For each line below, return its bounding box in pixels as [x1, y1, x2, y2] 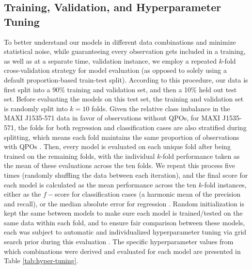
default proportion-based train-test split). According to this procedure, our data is [4, 74, 248, 84]
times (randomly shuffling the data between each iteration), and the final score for [4, 169, 248, 180]
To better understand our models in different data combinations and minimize [4, 36, 236, 47]
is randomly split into [4, 103, 68, 113]
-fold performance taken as [160, 151, 240, 161]
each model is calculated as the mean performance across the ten [4, 179, 197, 189]
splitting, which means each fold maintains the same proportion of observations [4, 132, 239, 142]
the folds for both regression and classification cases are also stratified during [18, 122, 247, 132]
